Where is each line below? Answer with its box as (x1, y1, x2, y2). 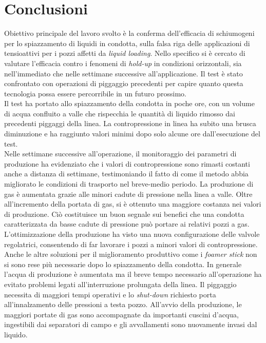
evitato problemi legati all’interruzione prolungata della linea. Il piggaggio (4, 278, 237, 289)
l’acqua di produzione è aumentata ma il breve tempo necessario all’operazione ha (4, 269, 262, 279)
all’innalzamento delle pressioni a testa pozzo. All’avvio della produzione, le (4, 299, 242, 310)
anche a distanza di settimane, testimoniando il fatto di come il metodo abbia (4, 168, 249, 179)
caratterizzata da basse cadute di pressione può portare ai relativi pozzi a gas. (4, 218, 250, 229)
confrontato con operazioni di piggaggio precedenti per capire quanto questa (4, 78, 243, 89)
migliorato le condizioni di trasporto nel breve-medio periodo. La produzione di (4, 178, 254, 189)
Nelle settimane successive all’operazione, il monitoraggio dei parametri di (4, 148, 237, 159)
